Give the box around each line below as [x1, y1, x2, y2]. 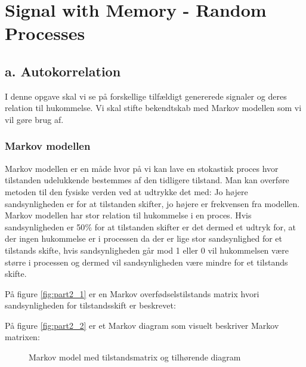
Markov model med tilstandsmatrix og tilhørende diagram [29, 351, 241, 363]
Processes [5, 21, 85, 45]
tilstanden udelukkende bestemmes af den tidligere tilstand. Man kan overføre [5, 174, 289, 186]
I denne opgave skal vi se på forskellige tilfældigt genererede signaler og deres [5, 90, 287, 102]
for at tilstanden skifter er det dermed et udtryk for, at [94, 220, 296, 233]
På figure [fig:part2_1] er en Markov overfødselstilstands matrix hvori [5, 287, 259, 300]
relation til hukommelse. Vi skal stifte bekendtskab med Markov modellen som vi [5, 101, 302, 114]
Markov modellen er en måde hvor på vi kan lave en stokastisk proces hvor [5, 162, 279, 174]
